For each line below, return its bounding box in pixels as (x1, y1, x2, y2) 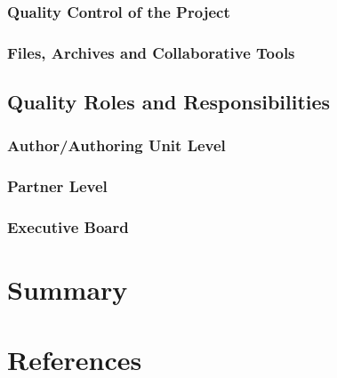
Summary (7, 271, 128, 308)
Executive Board (7, 216, 129, 238)
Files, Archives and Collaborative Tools (7, 41, 295, 63)
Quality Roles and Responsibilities (7, 88, 331, 116)
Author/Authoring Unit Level (7, 134, 226, 157)
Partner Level (7, 175, 108, 197)
